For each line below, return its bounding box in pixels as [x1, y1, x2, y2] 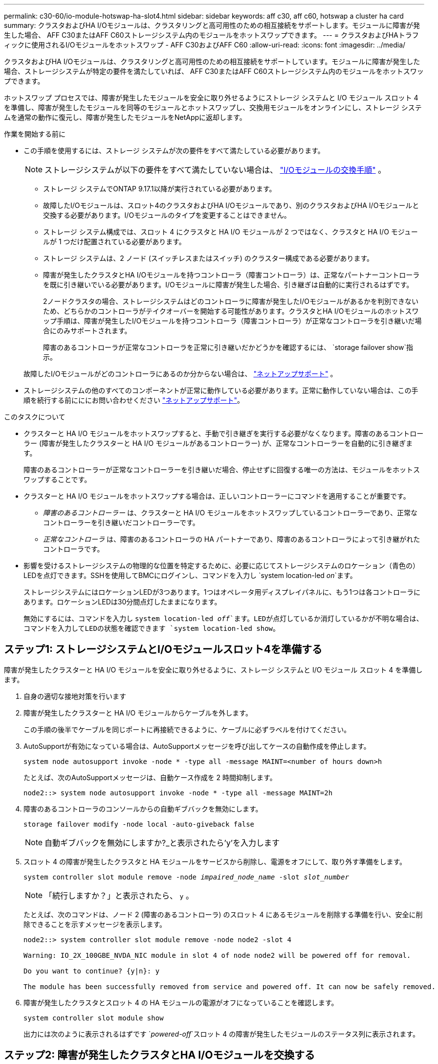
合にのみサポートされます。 [43, 326, 131, 335]
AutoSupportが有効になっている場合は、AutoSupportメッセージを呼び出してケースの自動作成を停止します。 [23, 741, 371, 750]
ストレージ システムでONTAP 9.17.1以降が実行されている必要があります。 [43, 185, 276, 193]
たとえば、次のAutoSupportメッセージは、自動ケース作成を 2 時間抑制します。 [23, 773, 277, 782]
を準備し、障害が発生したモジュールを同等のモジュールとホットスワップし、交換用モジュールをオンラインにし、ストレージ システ [4, 103, 422, 112]
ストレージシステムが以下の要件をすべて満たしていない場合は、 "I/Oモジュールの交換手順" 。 [44, 165, 386, 175]
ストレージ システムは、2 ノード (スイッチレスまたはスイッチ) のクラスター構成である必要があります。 [43, 254, 373, 262]
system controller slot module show [23, 1014, 164, 1022]
